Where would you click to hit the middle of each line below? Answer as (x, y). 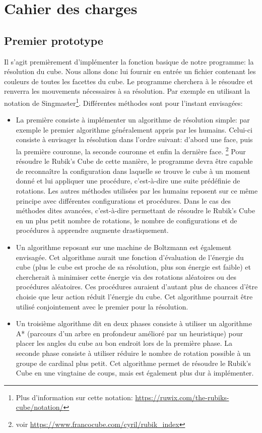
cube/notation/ (40, 407)
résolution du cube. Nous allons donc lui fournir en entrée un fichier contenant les (130, 71)
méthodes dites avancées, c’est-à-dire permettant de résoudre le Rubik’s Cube (136, 210)
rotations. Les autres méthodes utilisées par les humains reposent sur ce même (137, 191)
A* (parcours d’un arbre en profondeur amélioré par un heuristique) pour (129, 333)
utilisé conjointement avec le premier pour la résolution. (102, 306)
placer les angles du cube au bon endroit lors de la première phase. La (124, 343)
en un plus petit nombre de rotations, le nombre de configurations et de (126, 220)
